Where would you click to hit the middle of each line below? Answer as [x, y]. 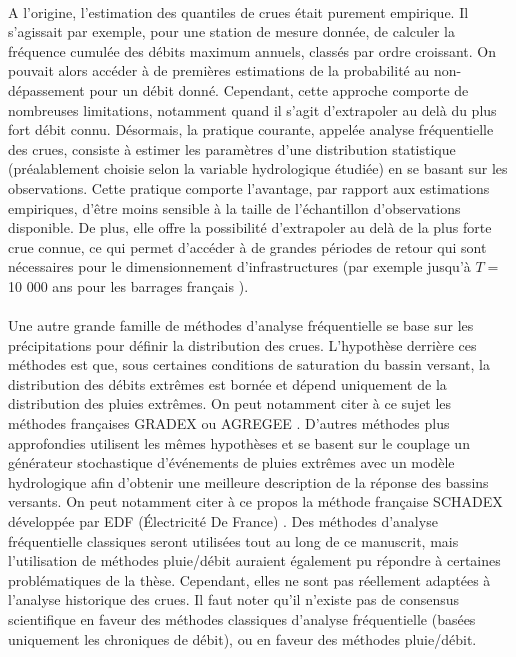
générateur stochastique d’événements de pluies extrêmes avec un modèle [231, 462]
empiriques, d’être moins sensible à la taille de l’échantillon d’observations [234, 207]
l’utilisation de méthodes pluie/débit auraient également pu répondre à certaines [254, 560]
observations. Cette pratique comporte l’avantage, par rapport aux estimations [249, 187]
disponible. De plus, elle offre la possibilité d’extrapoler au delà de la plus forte [250, 227]
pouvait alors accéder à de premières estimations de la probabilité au [219, 70]
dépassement [46, 89]
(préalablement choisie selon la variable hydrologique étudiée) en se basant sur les [258, 168]
